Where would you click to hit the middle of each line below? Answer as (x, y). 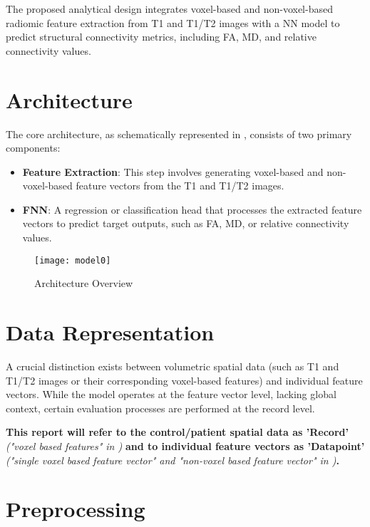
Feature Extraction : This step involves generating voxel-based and (173, 171)
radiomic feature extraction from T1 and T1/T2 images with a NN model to (173, 22)
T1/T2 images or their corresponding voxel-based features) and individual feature (184, 380)
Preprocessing (76, 509)
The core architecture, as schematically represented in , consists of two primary (179, 134)
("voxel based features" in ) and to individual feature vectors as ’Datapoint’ (185, 446)
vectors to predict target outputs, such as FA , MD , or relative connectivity (186, 223)
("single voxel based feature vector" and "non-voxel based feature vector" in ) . (173, 460)
